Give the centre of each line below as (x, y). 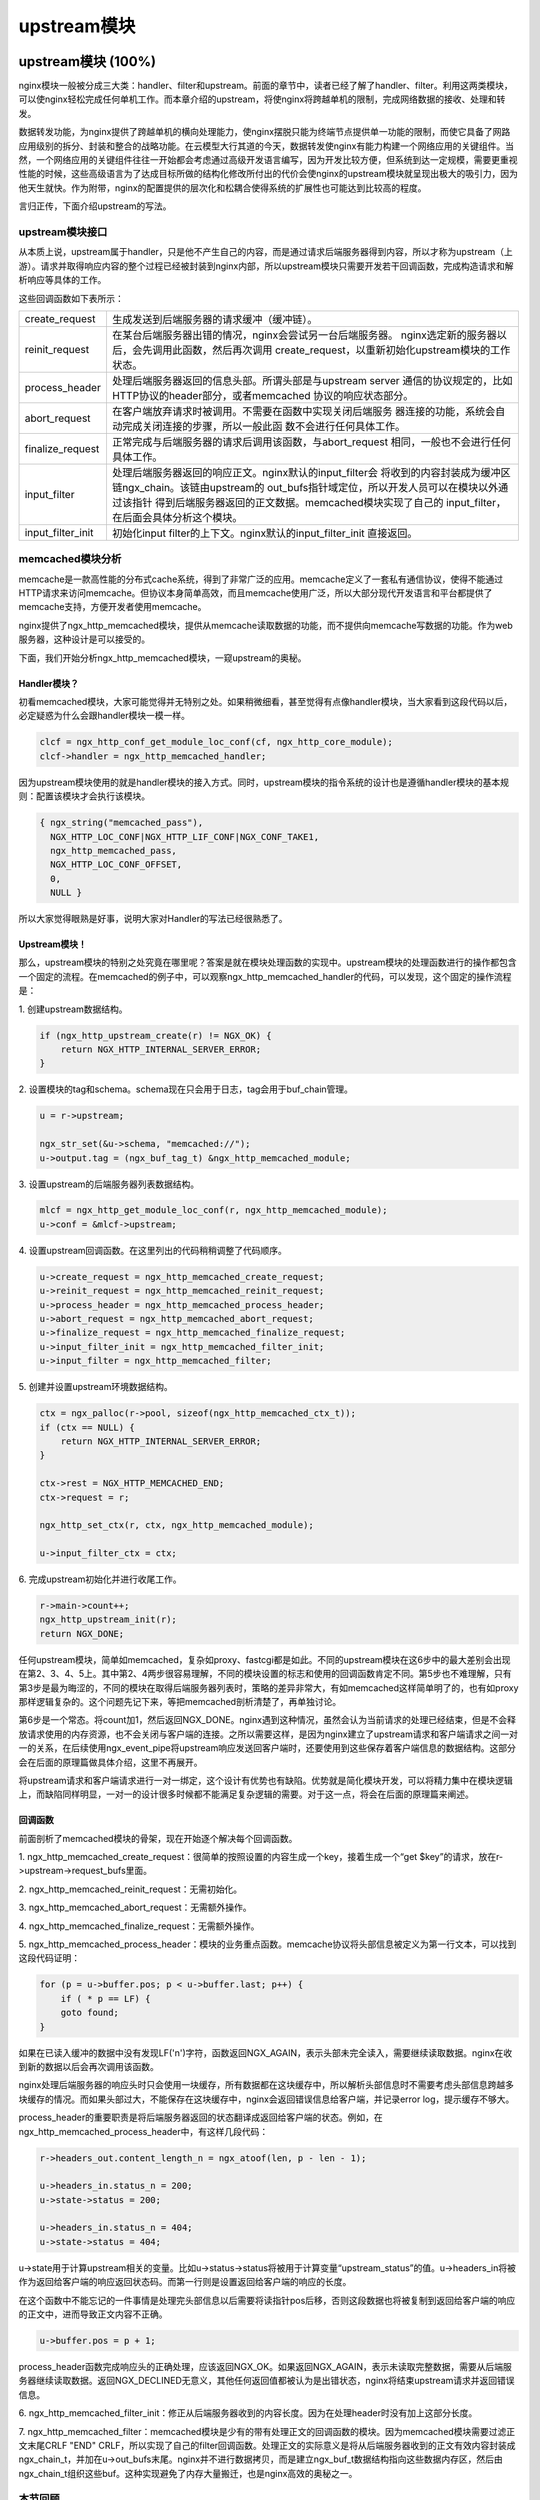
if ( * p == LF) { (105, 1998)
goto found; (90, 2013)
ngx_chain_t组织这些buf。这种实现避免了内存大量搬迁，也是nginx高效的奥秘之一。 (188, 2473)
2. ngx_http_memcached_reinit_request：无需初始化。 (130, 1889)
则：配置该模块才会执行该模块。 (84, 796)
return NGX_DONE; (82, 1633)
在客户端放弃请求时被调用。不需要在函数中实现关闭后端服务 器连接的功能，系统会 (303, 411)
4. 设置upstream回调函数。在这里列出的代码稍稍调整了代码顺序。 (152, 1250)
